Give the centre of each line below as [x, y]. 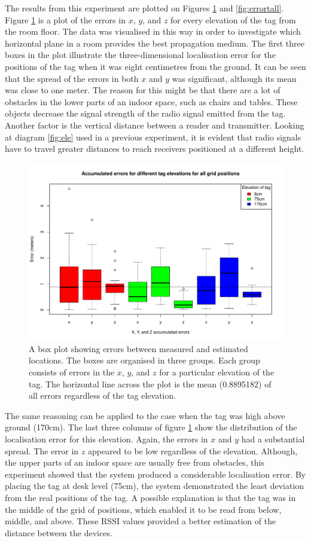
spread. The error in [42, 450]
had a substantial [273, 438]
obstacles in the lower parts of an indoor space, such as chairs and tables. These [151, 101]
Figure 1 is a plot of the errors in [65, 19]
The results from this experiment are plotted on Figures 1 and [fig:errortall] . [144, 8]
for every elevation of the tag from [233, 19]
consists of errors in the [72, 372]
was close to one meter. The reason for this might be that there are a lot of [143, 90]
